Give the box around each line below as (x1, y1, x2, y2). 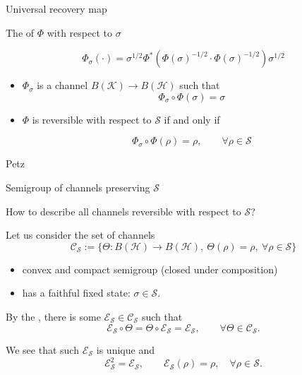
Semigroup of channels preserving (6, 179, 150, 194)
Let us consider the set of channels (6, 227, 155, 242)
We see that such (6, 342, 79, 357)
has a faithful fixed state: (22, 285, 131, 300)
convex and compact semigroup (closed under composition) (22, 261, 278, 276)
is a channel (37, 78, 88, 93)
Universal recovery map (6, 1, 107, 16)
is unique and (96, 342, 155, 357)
